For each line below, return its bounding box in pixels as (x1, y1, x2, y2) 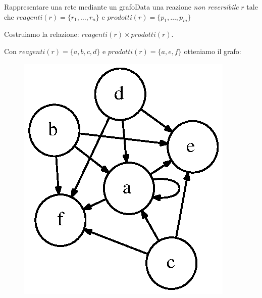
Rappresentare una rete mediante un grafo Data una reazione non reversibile (4, 2, 239, 12)
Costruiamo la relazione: (4, 29, 79, 39)
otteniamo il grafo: (184, 45, 241, 56)
